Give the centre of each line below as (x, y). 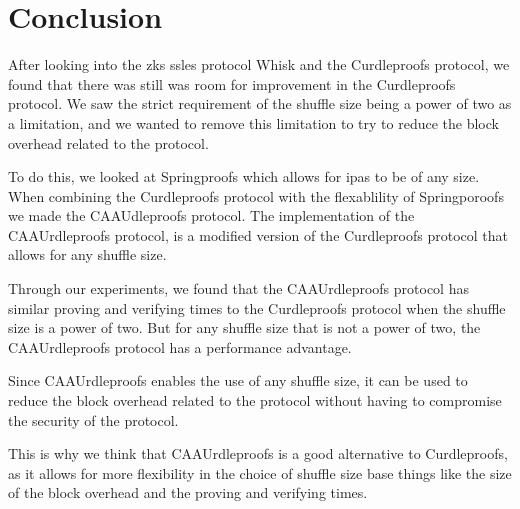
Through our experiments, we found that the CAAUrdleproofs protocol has (238, 288)
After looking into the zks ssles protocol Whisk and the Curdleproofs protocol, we (259, 64)
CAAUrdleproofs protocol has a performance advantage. (180, 346)
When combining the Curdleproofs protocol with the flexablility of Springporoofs (256, 195)
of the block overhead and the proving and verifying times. (188, 492)
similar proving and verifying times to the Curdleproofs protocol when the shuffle (257, 307)
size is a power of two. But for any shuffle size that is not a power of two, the (244, 327)
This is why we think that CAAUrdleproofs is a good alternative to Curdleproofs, (258, 453)
